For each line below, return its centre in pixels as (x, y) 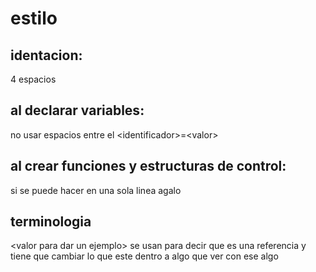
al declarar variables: (77, 110)
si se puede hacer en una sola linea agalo (96, 190)
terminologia (51, 222)
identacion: (46, 55)
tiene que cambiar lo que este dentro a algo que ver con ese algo (144, 256)
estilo (34, 18)
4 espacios (33, 79)
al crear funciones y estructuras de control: (148, 166)
